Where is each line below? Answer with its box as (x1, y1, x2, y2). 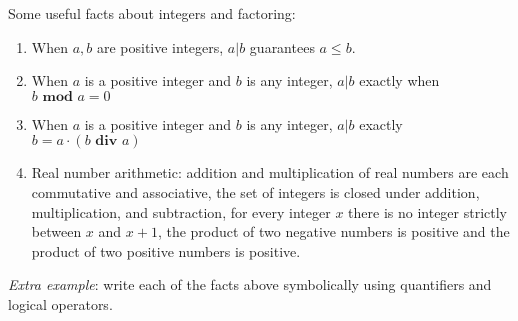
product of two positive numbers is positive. (31, 240, 301, 261)
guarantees (249, 36, 315, 57)
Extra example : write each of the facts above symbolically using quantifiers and (8, 274, 492, 295)
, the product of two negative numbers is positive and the (157, 221, 510, 242)
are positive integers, (96, 36, 224, 57)
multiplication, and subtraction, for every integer (31, 201, 331, 222)
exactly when (359, 70, 440, 91)
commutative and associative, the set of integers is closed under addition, (31, 181, 480, 202)
